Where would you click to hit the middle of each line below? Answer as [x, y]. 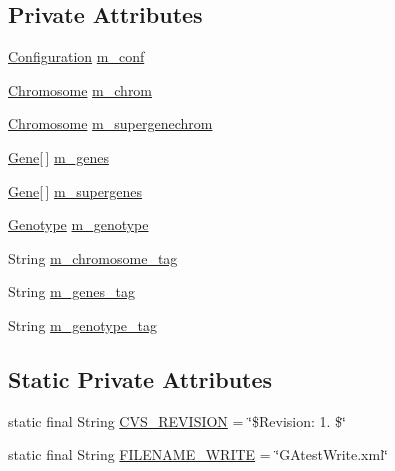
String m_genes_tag [71, 291]
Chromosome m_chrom [80, 89]
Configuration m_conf [76, 56]
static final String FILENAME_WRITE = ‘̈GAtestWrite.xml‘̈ [198, 454]
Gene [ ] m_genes [58, 156]
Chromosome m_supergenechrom [110, 123]
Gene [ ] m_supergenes [75, 190]
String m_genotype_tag [83, 324]
